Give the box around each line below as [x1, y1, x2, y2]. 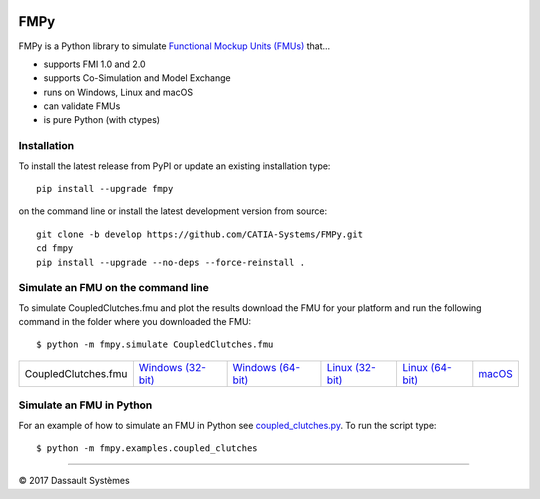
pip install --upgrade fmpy [36, 183, 174, 194]
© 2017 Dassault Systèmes [18, 475, 130, 487]
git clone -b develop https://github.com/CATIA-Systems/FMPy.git [36, 228, 364, 240]
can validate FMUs [43, 100, 121, 112]
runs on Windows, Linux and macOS [43, 86, 194, 98]
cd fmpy [36, 243, 74, 254]
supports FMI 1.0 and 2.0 [43, 58, 146, 70]
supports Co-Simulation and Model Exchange [43, 72, 231, 84]
